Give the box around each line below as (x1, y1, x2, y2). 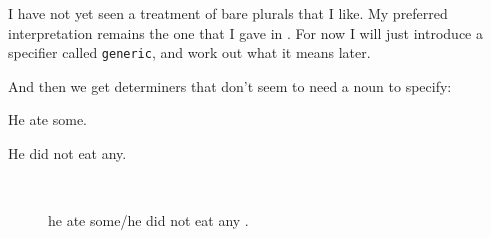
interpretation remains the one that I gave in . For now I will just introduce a (8, 22, 484, 43)
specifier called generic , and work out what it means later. (8, 42, 371, 63)
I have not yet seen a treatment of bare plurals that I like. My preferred (8, 3, 448, 23)
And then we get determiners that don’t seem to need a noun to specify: (8, 75, 452, 96)
